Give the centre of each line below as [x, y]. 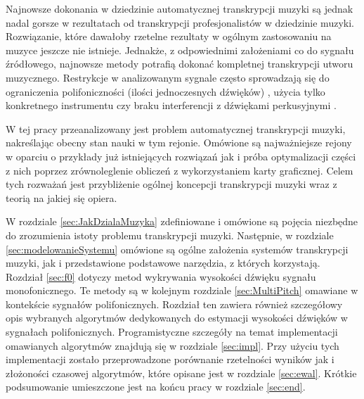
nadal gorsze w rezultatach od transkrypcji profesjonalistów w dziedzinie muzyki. [180, 22]
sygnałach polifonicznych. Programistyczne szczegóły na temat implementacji [172, 332]
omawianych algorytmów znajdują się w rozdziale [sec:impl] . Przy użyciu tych [173, 345]
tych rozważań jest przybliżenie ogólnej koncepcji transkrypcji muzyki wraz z [171, 184]
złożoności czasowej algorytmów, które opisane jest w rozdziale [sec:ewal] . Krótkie [181, 373]
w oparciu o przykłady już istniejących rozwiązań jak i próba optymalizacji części [181, 156]
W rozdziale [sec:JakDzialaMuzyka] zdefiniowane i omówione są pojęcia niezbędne [182, 221]
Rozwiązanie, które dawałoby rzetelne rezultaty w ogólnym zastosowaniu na [169, 36]
